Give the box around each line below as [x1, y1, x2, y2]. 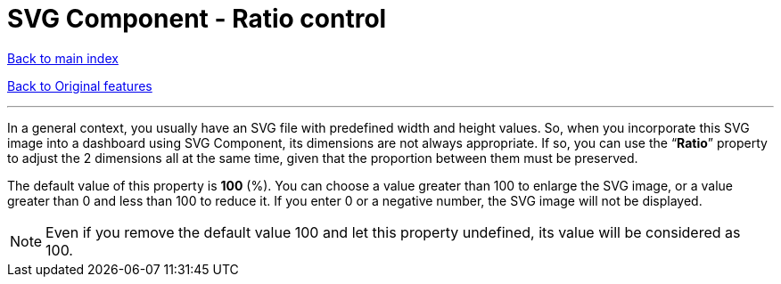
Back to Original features [7, 77, 152, 93]
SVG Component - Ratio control [7, 4, 387, 34]
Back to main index [7, 50, 119, 66]
